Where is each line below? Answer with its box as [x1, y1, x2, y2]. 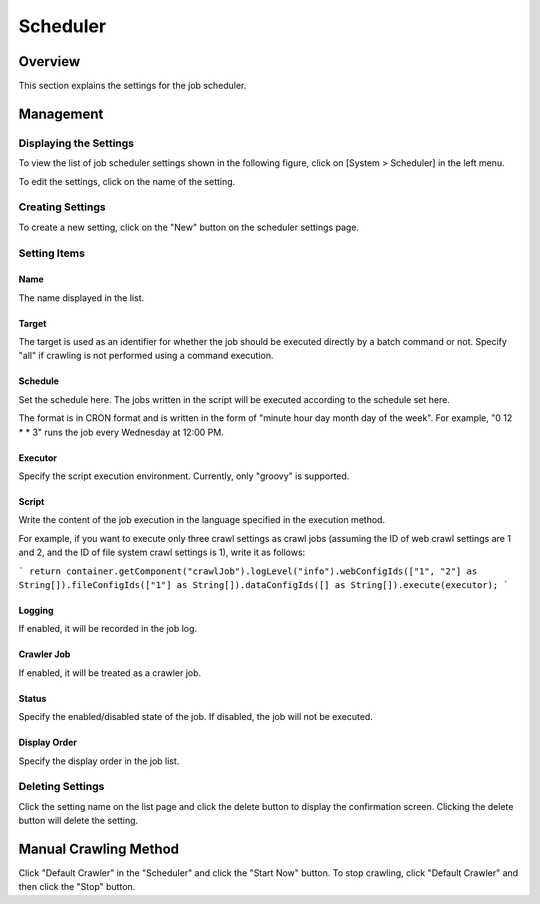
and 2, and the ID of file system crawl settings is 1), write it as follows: [18, 546, 306, 559]
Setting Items [18, 246, 85, 260]
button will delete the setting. [18, 815, 139, 827]
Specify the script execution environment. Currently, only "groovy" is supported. [18, 470, 350, 482]
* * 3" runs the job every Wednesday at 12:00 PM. [18, 426, 224, 438]
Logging [18, 605, 54, 616]
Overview [18, 53, 81, 70]
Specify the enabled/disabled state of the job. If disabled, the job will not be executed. [18, 711, 374, 723]
